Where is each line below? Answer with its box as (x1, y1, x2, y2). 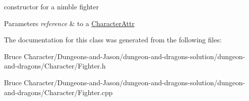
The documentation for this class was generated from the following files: (4, 34, 222, 45)
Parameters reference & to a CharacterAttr (4, 18, 135, 28)
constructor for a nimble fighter (4, 1, 99, 11)
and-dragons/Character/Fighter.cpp (4, 87, 113, 97)
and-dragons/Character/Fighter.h (4, 61, 106, 71)
